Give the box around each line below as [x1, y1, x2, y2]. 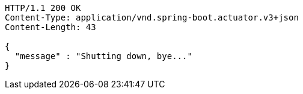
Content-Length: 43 [5, 22, 96, 32]
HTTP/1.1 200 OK [5, 3, 81, 13]
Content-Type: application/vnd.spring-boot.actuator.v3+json [5, 13, 299, 22]
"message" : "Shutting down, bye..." [14, 51, 192, 61]
